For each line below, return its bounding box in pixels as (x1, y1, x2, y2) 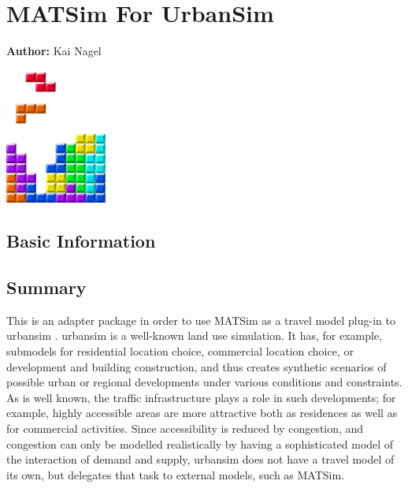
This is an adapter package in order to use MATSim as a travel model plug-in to (6, 311, 395, 328)
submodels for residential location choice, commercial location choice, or (6, 343, 354, 359)
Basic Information (6, 229, 156, 253)
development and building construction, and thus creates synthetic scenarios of (6, 358, 387, 374)
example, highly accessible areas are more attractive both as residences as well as (6, 404, 398, 421)
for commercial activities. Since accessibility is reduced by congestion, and (6, 420, 364, 436)
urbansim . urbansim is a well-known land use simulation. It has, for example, (6, 327, 383, 344)
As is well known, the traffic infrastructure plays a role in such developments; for (6, 389, 396, 405)
